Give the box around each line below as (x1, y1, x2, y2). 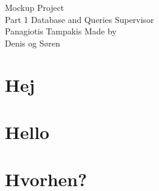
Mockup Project (5, 1, 64, 13)
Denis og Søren (5, 36, 60, 49)
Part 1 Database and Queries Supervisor (5, 13, 154, 25)
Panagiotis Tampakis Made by (5, 25, 117, 37)
